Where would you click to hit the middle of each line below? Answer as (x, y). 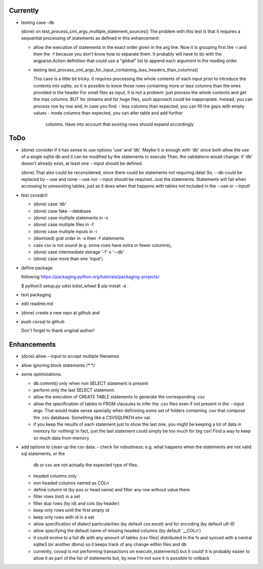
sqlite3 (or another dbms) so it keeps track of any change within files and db (110, 545)
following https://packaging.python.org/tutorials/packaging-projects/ (90, 277)
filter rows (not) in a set (57, 497)
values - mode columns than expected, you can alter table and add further (108, 113)
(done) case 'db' (50, 204)
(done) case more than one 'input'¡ (68, 259)
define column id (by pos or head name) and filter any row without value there (112, 490)
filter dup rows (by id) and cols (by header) (76, 503)
